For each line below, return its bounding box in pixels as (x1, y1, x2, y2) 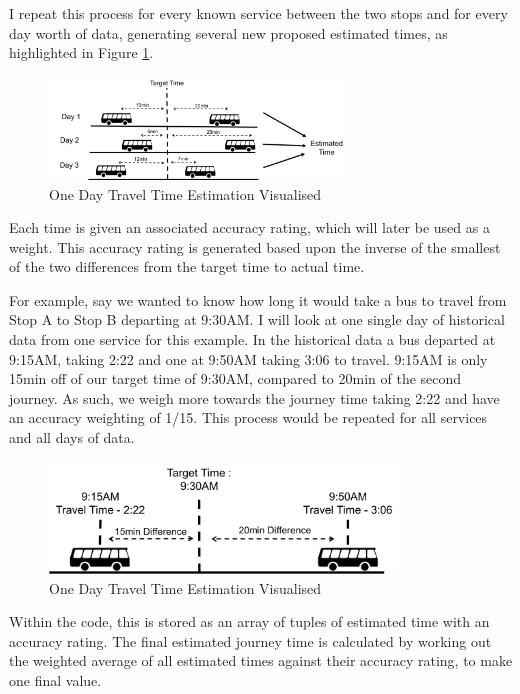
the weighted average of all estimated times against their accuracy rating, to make (9, 650, 513, 671)
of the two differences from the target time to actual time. (9, 256, 365, 277)
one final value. (9, 670, 102, 691)
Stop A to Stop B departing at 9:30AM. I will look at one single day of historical (9, 309, 505, 330)
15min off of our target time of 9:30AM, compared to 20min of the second (9, 368, 462, 389)
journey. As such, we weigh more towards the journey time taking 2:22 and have (9, 387, 500, 408)
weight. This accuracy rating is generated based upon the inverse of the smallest (9, 236, 501, 257)
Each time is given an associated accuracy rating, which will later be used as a (9, 217, 490, 238)
